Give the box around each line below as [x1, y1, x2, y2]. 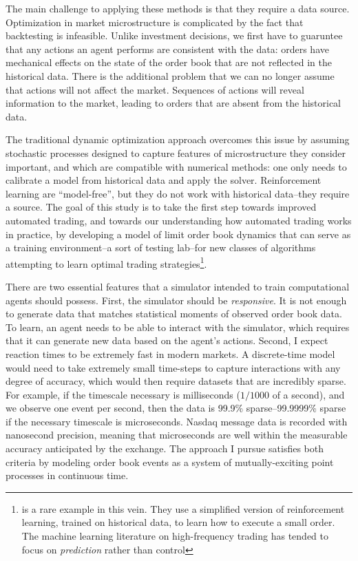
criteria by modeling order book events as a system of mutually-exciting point [6, 454, 334, 469]
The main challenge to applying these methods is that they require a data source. [6, 1, 350, 15]
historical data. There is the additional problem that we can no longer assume [6, 68, 335, 83]
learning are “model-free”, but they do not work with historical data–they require [6, 186, 350, 200]
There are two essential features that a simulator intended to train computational [6, 279, 350, 293]
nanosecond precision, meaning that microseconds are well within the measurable [6, 427, 348, 442]
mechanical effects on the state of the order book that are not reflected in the [6, 55, 332, 70]
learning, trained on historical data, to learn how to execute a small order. [21, 515, 335, 529]
